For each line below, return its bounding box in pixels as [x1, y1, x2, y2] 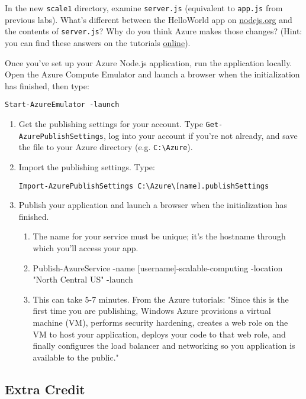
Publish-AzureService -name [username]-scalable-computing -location [33, 261, 283, 274]
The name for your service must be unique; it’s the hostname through [33, 230, 286, 242]
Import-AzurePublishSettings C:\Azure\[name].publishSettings [18, 181, 269, 190]
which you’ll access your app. [33, 241, 138, 254]
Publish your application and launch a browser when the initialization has [18, 199, 288, 211]
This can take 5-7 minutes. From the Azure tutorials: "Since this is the [33, 293, 289, 305]
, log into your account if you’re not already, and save [103, 129, 298, 141]
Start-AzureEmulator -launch [5, 100, 120, 109]
